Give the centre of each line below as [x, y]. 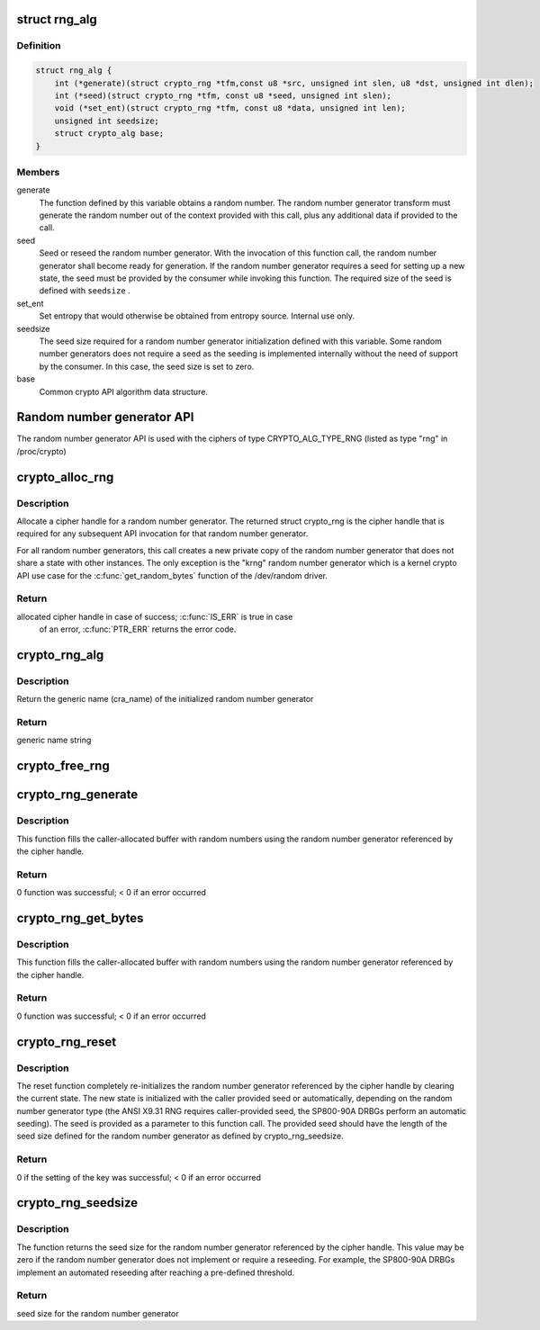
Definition [39, 46]
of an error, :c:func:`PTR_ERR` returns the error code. [138, 629]
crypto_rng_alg [60, 655]
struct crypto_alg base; [109, 134]
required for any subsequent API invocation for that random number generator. [162, 534]
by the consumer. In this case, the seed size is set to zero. [147, 366]
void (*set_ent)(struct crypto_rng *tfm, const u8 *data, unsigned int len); [230, 108]
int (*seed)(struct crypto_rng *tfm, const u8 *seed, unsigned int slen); [223, 95]
